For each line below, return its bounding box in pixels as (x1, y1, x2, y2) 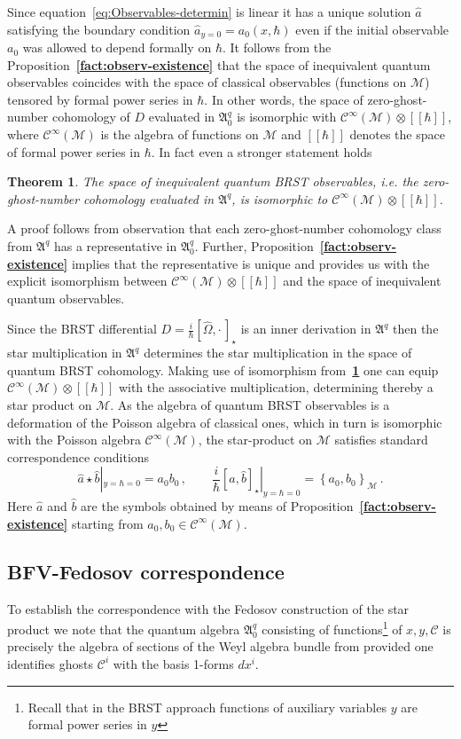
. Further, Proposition (194, 236, 314, 255)
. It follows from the (222, 38, 332, 57)
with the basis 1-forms (113, 654, 234, 672)
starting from (71, 514, 144, 532)
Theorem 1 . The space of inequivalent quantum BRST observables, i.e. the (7, 172, 418, 191)
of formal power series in (7, 142, 140, 161)
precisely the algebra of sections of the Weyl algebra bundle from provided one (7, 637, 434, 656)
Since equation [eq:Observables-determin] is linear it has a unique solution (7, 3, 411, 20)
